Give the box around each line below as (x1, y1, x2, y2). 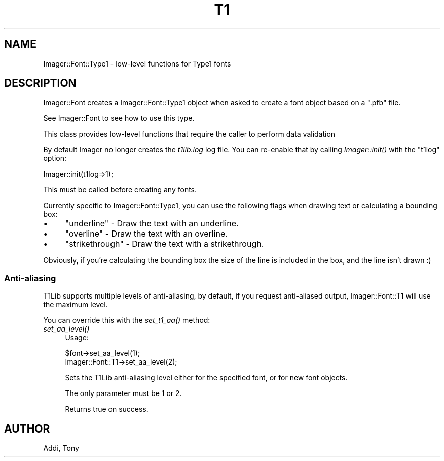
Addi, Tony (43, 444, 79, 453)
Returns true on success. (65, 405, 149, 414)
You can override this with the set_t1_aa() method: (43, 316, 210, 325)
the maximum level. (43, 300, 108, 309)
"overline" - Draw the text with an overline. (65, 228, 228, 239)
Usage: (65, 333, 89, 342)
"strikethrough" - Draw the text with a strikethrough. (65, 239, 264, 249)
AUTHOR (4, 422, 50, 435)
